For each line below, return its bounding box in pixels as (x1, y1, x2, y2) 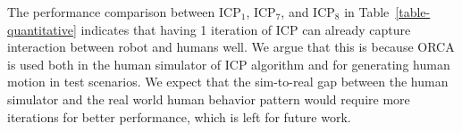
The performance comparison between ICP (7, 3, 241, 21)
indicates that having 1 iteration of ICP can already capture (80, 20, 411, 38)
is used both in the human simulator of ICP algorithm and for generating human (7, 54, 450, 73)
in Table (344, 3, 390, 21)
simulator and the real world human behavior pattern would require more (7, 89, 410, 108)
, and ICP (281, 3, 335, 21)
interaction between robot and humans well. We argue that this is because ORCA (7, 37, 455, 56)
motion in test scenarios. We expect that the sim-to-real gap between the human (7, 72, 449, 91)
